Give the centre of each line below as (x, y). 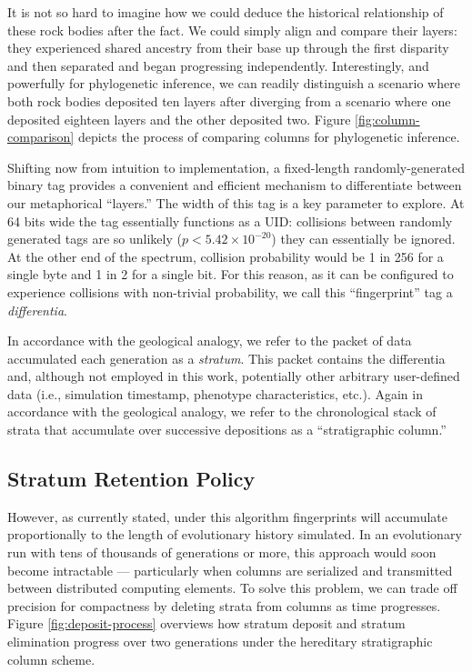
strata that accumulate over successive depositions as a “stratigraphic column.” (227, 430)
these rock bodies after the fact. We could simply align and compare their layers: (232, 30)
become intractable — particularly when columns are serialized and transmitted (230, 570)
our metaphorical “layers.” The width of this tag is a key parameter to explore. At (236, 202)
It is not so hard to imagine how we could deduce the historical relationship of (226, 12)
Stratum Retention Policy (131, 479)
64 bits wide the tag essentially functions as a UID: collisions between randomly (230, 221)
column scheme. (51, 659)
